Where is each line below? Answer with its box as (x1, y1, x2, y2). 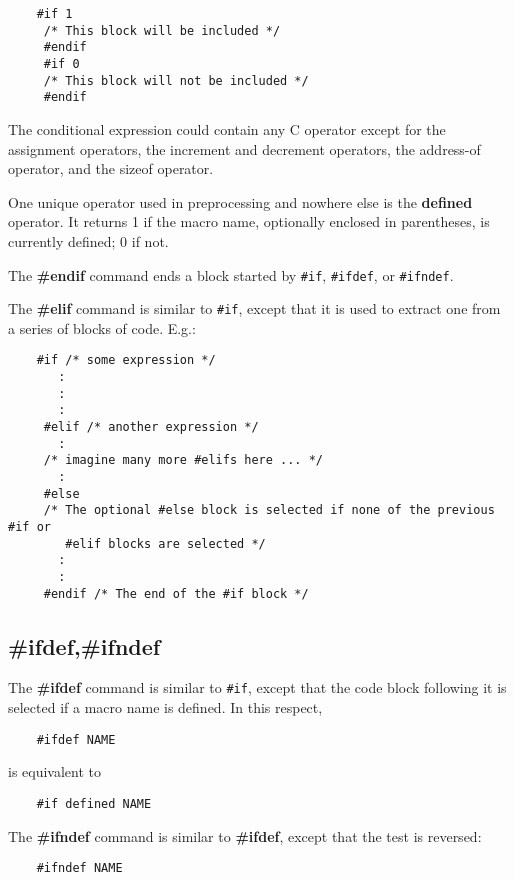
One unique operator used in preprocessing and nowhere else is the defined (8, 191, 473, 212)
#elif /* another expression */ (43, 420, 259, 435)
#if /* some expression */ (36, 353, 216, 368)
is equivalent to (8, 761, 102, 782)
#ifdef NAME (36, 732, 116, 747)
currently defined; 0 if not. (8, 230, 169, 251)
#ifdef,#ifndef (8, 630, 161, 661)
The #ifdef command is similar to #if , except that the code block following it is (8, 677, 507, 698)
